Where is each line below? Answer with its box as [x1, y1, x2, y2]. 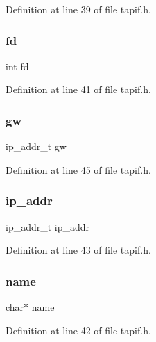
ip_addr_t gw [6, 139, 67, 154]
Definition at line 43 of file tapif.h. [6, 243, 151, 257]
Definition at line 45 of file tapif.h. [6, 162, 151, 177]
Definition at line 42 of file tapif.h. [6, 323, 151, 337]
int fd [6, 58, 29, 73]
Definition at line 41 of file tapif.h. [6, 82, 151, 97]
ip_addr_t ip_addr [6, 219, 90, 234]
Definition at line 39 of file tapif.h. [6, 2, 151, 16]
